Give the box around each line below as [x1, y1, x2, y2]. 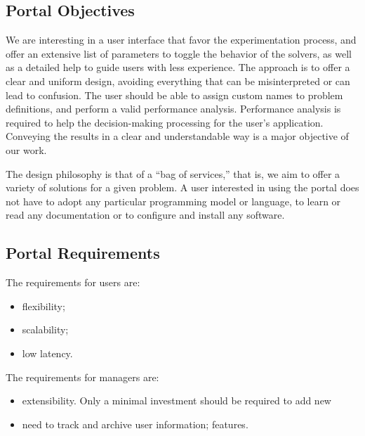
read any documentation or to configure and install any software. [6, 207, 285, 222]
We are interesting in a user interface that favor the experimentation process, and [6, 32, 357, 47]
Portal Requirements [6, 242, 160, 264]
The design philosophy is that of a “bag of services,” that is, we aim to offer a [6, 166, 340, 181]
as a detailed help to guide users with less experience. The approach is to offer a [6, 60, 350, 75]
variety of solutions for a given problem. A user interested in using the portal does [6, 180, 359, 195]
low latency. [22, 345, 73, 360]
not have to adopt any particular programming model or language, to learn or [6, 193, 341, 208]
